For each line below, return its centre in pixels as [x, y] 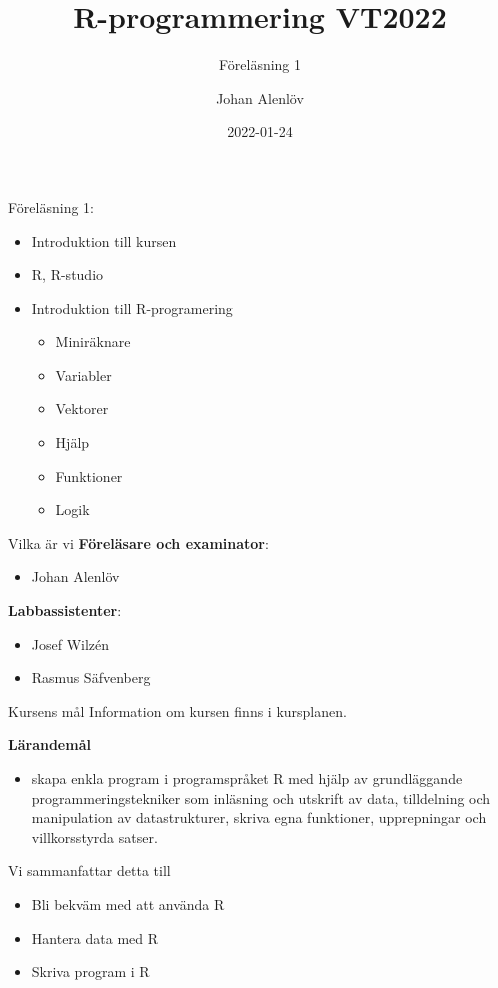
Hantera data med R [95, 937]
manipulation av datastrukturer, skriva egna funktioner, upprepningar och [259, 817]
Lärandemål [49, 744]
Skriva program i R [90, 971]
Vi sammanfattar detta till [89, 870]
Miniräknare [93, 341]
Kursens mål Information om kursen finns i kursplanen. [177, 710]
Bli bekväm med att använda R [128, 903]
